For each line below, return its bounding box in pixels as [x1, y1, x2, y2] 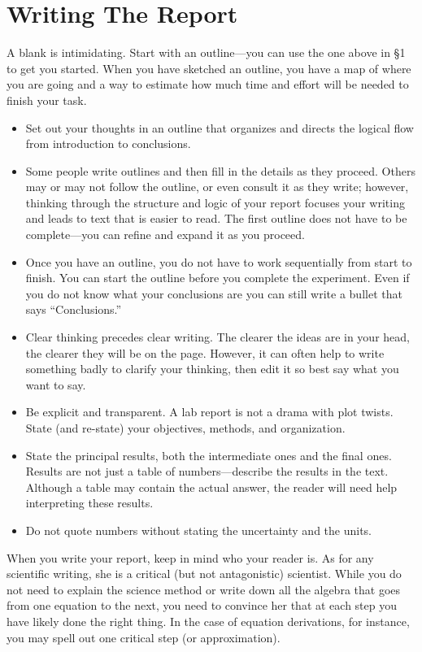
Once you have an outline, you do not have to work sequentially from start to [25, 253, 412, 270]
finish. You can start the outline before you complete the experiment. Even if [25, 269, 410, 286]
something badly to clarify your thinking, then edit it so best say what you [25, 360, 399, 377]
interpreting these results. [25, 494, 154, 511]
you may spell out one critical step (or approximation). [7, 628, 281, 645]
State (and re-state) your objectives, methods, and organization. [25, 419, 346, 436]
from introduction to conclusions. [25, 135, 191, 152]
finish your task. [7, 91, 87, 108]
